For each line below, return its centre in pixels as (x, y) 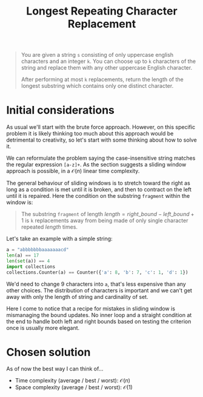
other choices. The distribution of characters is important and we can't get (99, 290)
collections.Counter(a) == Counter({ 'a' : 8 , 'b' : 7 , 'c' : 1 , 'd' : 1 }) (97, 272)
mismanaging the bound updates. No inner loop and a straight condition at (99, 315)
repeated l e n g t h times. (49, 227)
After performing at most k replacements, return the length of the (102, 79)
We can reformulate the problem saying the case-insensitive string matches (101, 158)
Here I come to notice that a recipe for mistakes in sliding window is (91, 308)
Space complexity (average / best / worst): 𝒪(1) (74, 387)
